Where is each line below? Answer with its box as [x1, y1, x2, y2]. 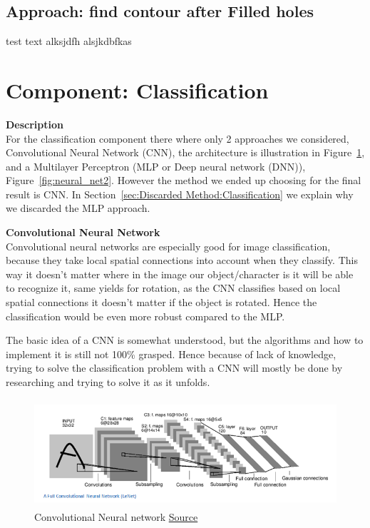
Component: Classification [6, 75, 269, 104]
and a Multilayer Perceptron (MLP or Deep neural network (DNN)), [6, 158, 306, 173]
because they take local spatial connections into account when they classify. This [6, 253, 358, 268]
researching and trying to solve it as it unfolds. [6, 375, 210, 390]
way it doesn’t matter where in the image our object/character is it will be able [6, 266, 354, 281]
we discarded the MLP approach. [6, 200, 150, 215]
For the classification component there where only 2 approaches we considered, [6, 131, 349, 146]
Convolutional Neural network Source [34, 509, 198, 524]
